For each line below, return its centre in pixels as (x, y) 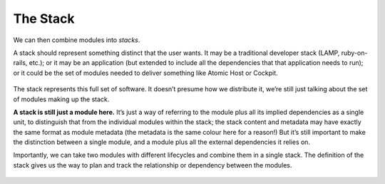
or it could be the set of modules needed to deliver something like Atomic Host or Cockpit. (145, 73)
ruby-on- (354, 53)
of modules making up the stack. (61, 99)
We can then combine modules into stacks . (77, 40)
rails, (20, 63)
